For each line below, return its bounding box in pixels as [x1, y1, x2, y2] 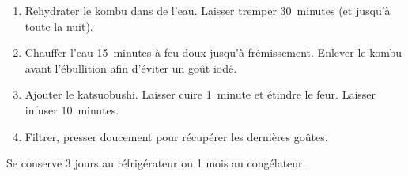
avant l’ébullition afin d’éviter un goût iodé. [25, 59, 237, 76]
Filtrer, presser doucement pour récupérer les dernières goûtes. [25, 128, 328, 144]
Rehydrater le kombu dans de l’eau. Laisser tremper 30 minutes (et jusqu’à [25, 2, 391, 18]
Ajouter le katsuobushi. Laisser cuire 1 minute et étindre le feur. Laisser [25, 86, 376, 103]
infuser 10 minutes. [25, 101, 119, 118]
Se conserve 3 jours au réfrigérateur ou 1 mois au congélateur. [6, 155, 306, 171]
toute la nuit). [25, 17, 93, 34]
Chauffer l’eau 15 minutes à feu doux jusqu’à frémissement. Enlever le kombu [25, 44, 402, 61]
